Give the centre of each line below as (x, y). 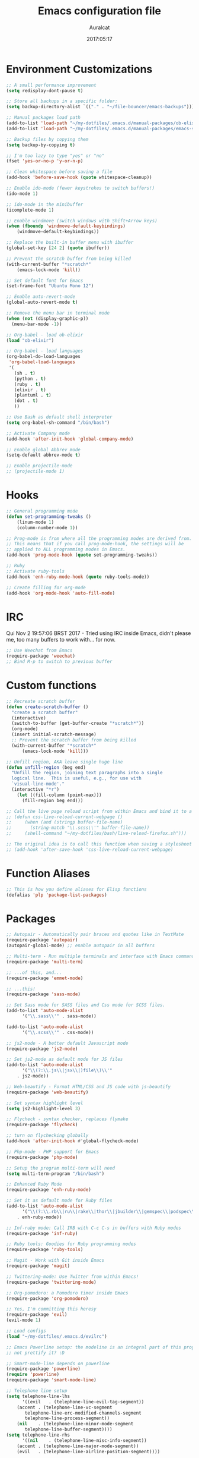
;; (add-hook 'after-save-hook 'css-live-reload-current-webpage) (90, 849)
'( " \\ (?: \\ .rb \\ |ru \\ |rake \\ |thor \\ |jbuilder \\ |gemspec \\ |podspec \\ (108, 1211)
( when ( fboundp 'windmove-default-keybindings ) (66, 226)
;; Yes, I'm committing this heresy (51, 1309)
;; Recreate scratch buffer (41, 701)
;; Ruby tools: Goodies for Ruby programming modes (71, 1244)
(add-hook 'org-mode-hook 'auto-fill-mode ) (61, 593)
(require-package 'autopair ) (42, 940)
